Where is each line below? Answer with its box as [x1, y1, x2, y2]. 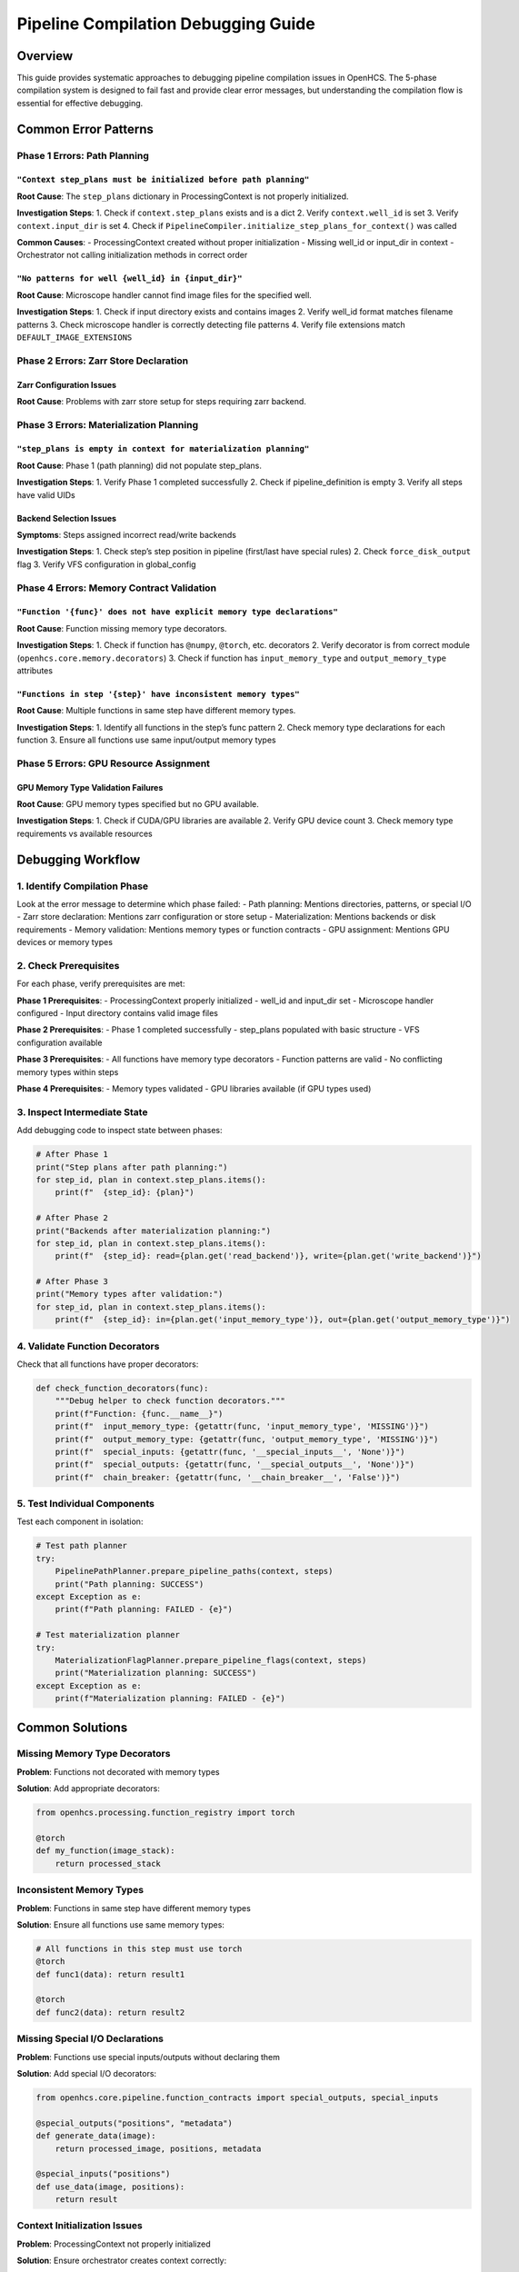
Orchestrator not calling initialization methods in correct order [16, 250, 248, 261]
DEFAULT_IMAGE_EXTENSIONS [16, 332, 133, 343]
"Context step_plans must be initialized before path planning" [16, 174, 310, 185]
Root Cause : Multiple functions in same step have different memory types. [16, 705, 296, 716]
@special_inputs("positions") [35, 2168, 171, 2179]
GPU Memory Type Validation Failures [16, 782, 164, 792]
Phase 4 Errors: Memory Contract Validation [16, 582, 217, 594]
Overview [16, 48, 74, 64]
